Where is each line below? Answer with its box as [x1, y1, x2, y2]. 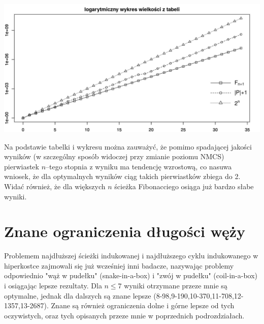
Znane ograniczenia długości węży [4, 221, 246, 242]
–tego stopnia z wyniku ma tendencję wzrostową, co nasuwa [46, 161, 232, 171]
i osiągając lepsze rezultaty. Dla [4, 280, 102, 291]
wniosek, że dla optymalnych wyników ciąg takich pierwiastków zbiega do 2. [4, 171, 241, 182]
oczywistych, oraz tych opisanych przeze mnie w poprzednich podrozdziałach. [4, 310, 245, 320]
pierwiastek [4, 161, 39, 171]
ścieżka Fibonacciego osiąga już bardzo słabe [114, 181, 254, 191]
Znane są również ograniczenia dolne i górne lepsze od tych [51, 300, 235, 311]
